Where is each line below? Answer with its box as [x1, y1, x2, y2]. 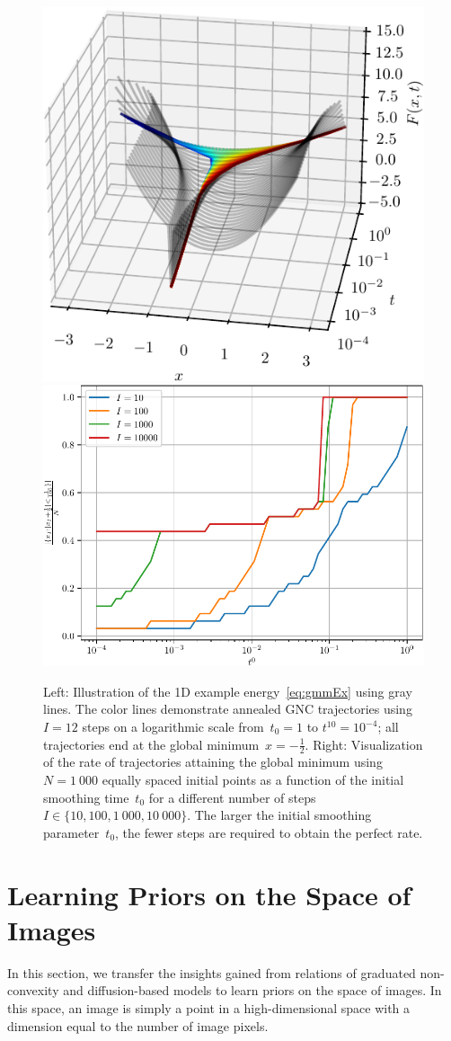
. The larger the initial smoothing [187, 805, 372, 824]
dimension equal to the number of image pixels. [7, 1016, 269, 1035]
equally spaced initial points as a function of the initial [102, 770, 404, 789]
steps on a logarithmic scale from [82, 717, 264, 736]
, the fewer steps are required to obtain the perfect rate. [115, 823, 423, 841]
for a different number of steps [148, 787, 316, 806]
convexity [7, 981, 59, 1000]
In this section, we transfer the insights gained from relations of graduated [7, 963, 416, 982]
